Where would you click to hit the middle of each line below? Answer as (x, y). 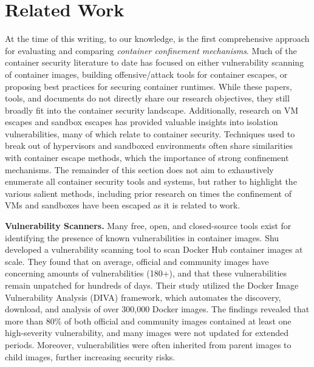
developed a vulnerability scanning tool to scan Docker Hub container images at (154, 249)
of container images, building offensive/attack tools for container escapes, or (146, 74)
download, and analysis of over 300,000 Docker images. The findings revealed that (157, 309)
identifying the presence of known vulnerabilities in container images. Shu (142, 237)
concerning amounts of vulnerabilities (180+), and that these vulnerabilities (146, 273)
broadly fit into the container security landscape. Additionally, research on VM (152, 110)
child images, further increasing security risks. (90, 356)
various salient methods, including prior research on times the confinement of (148, 193)
